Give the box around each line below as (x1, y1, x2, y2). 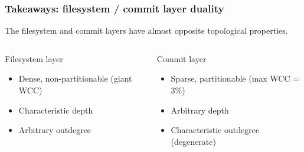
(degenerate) (171, 135, 216, 147)
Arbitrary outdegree (18, 124, 91, 136)
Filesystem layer (5, 52, 63, 64)
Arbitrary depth (171, 104, 229, 116)
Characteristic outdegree (171, 124, 260, 136)
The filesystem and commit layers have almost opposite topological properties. (5, 24, 288, 37)
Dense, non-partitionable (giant (18, 72, 132, 85)
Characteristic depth (18, 104, 93, 116)
